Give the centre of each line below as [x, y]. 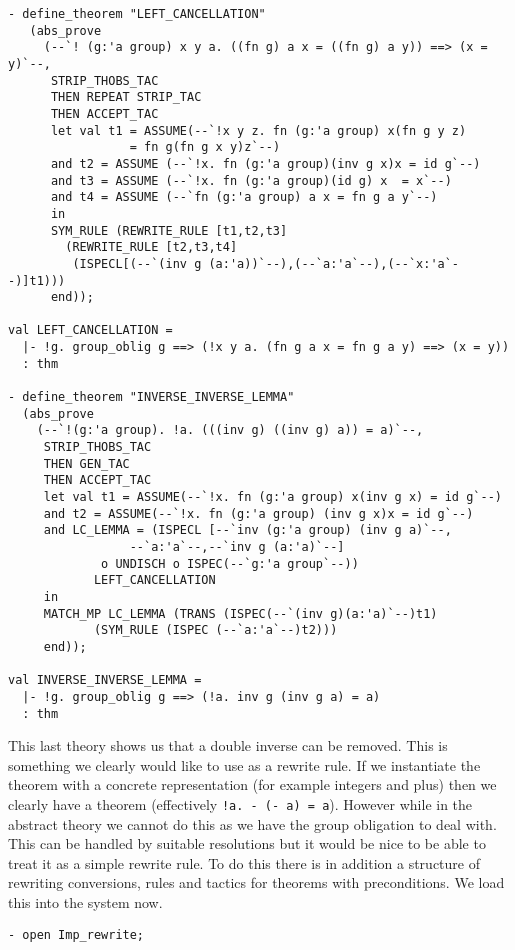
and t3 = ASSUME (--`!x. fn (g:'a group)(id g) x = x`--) [251, 180]
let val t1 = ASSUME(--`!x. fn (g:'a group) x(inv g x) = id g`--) [272, 497]
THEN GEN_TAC [86, 463]
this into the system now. [85, 902]
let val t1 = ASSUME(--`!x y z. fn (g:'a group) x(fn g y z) [258, 130]
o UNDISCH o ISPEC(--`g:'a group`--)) [230, 563]
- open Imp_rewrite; [76, 934]
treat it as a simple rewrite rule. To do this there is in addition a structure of [244, 862]
